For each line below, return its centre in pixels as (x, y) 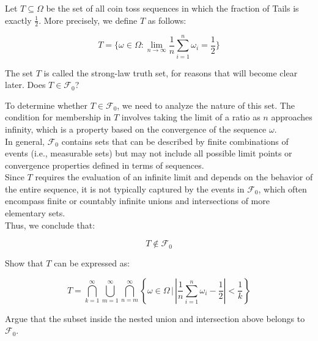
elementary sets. (35, 213)
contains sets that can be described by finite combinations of (175, 141)
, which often (283, 189)
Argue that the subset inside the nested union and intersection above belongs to (155, 318)
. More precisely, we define (88, 20)
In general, (25, 141)
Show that (24, 263)
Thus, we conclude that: (50, 225)
